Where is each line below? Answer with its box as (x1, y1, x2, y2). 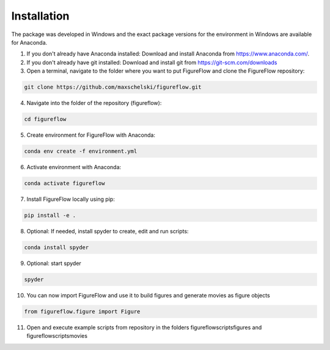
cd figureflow (24, 116, 67, 123)
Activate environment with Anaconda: (26, 164, 122, 171)
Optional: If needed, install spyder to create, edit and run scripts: (26, 227, 189, 235)
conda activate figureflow (24, 180, 105, 186)
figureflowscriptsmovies (26, 332, 88, 340)
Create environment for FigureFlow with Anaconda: (26, 131, 156, 139)
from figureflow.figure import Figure (24, 308, 141, 315)
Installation (11, 9, 70, 23)
